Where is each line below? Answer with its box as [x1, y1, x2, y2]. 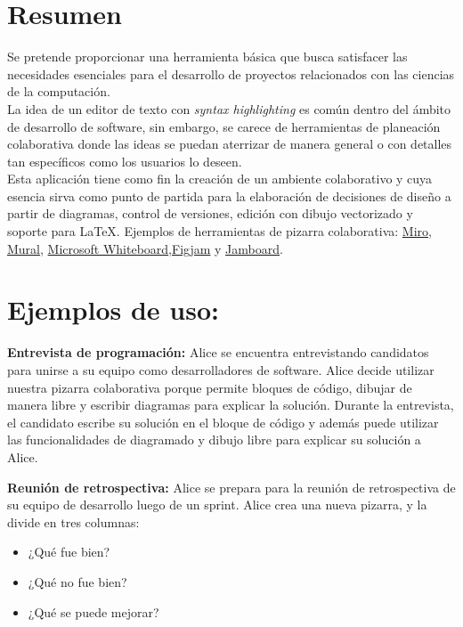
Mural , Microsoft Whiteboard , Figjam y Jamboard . [7, 239, 283, 257]
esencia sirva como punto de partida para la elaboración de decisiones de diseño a [7, 186, 451, 205]
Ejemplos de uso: [7, 291, 219, 328]
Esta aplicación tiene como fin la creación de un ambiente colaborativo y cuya [7, 169, 433, 188]
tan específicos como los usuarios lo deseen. [7, 151, 242, 170]
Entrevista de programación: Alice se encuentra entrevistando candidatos [7, 343, 429, 362]
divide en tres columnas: [7, 512, 140, 531]
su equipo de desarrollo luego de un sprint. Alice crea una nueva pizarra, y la [7, 495, 427, 514]
